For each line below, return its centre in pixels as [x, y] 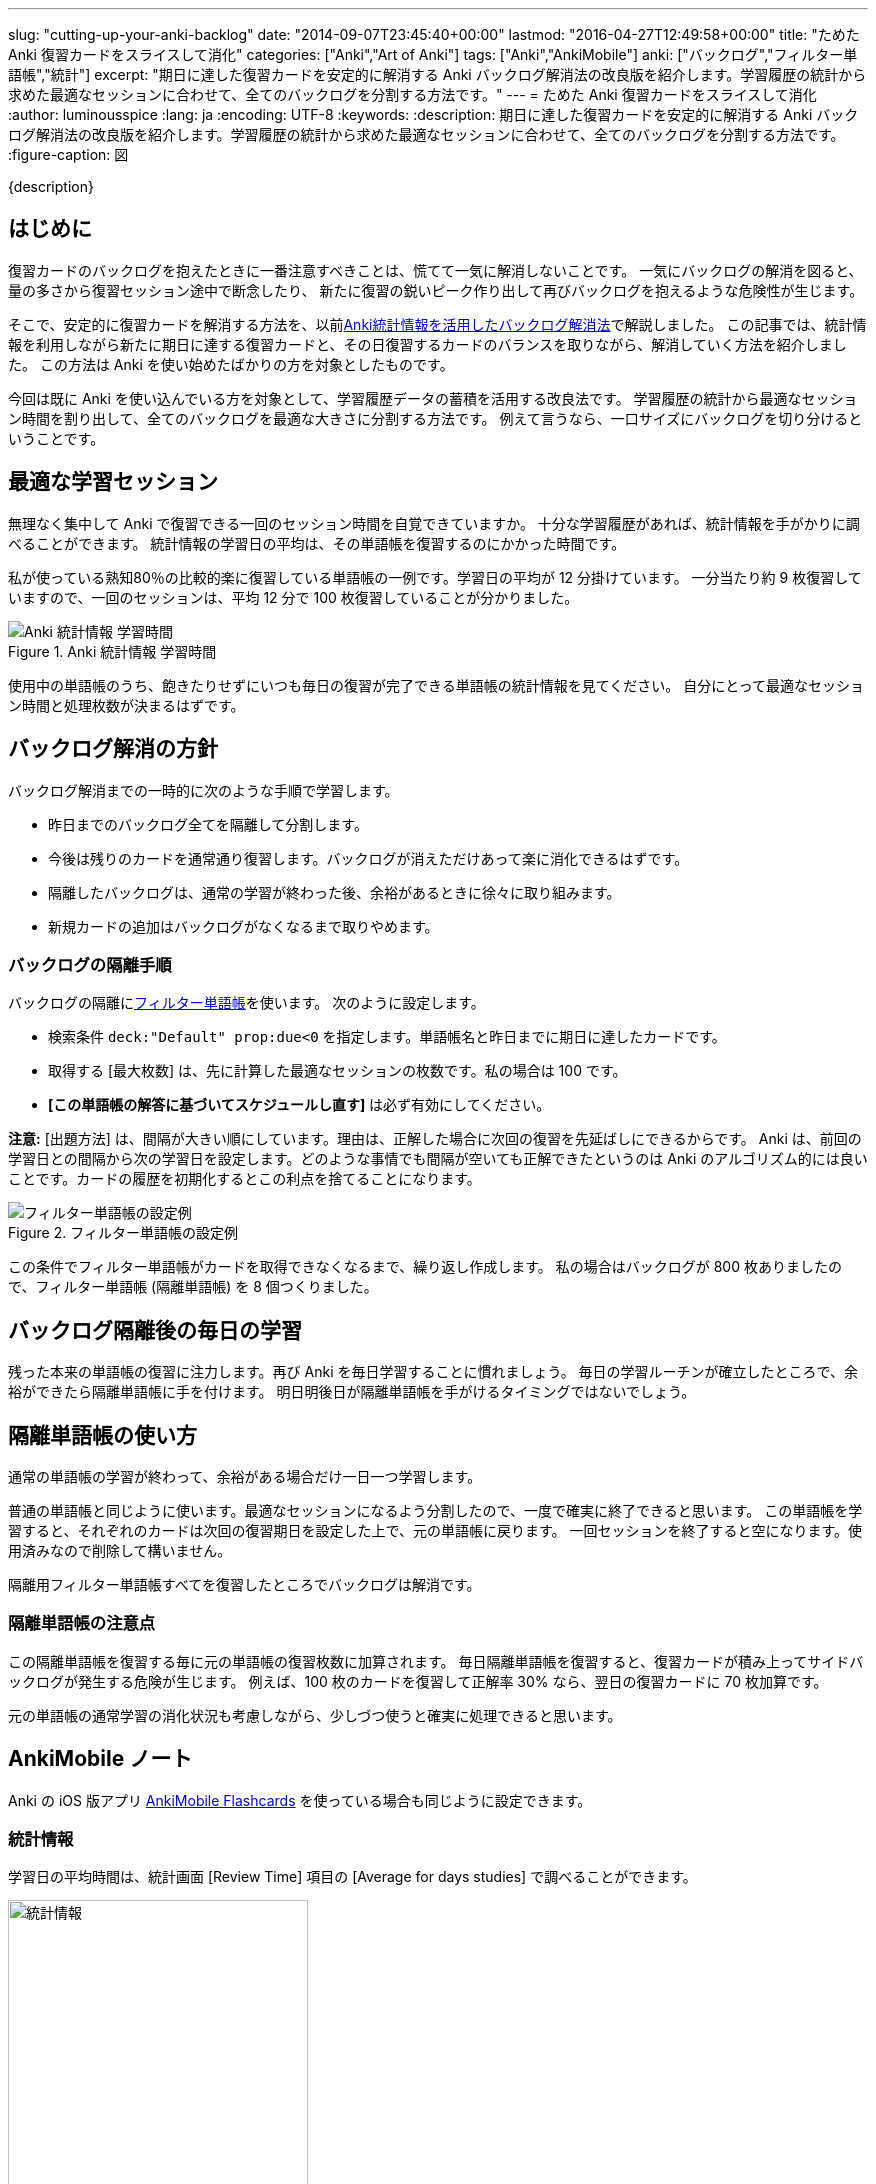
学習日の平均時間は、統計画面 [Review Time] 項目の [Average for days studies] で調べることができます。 [352, 1877]
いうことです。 [56, 438]
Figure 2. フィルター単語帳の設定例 [123, 1233]
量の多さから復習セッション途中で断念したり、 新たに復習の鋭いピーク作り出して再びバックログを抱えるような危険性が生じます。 [436, 290]
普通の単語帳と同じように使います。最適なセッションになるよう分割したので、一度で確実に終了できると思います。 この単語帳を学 [435, 1510]
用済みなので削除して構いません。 [120, 1550]
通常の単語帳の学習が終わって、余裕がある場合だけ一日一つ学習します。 [245, 1476]
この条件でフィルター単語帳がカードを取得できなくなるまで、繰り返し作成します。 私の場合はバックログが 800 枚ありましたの [425, 1267]
